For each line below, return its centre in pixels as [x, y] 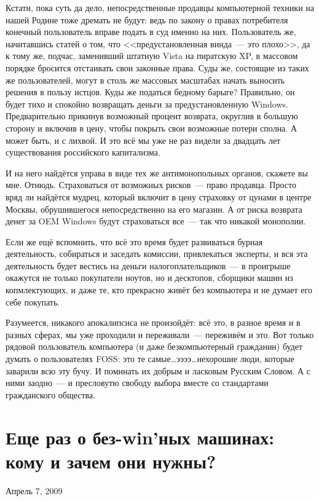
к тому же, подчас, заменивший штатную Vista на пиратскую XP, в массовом [152, 56]
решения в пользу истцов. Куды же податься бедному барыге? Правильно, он [150, 92]
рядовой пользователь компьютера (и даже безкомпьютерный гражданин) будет [154, 346]
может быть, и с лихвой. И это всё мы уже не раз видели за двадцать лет [143, 140]
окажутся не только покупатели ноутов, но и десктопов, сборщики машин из [149, 278]
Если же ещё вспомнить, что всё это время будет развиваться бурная [134, 241]
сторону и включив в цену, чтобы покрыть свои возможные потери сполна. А [152, 128]
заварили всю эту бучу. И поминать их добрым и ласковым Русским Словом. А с [158, 370]
